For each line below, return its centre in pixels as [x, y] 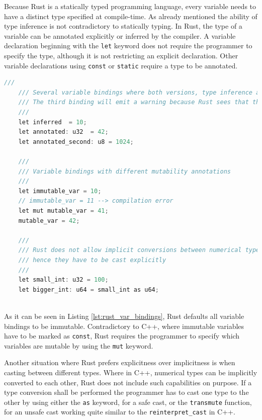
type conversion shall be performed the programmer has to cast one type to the [126, 392]
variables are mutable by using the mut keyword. [79, 345]
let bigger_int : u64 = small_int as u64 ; [89, 289]
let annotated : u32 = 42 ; [63, 132]
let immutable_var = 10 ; [60, 191]
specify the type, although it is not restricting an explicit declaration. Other [121, 56]
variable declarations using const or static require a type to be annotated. [121, 65]
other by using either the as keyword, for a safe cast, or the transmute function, [128, 402]
